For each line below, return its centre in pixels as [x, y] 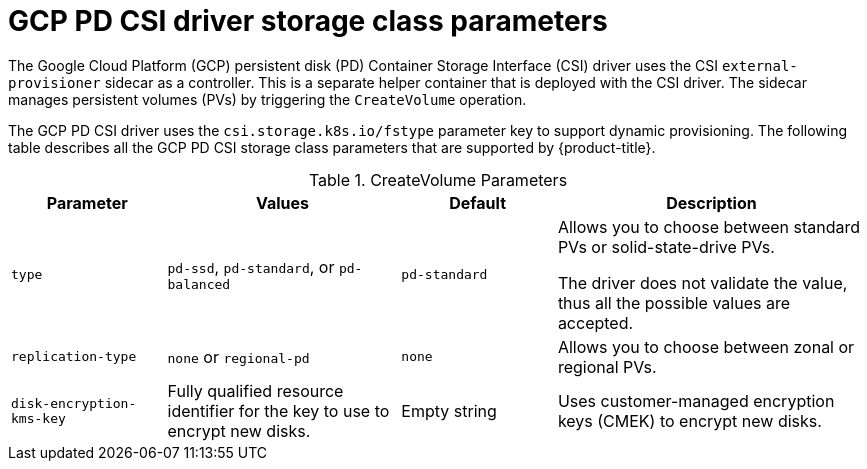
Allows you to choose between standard [709, 226]
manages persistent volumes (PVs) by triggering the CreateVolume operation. [267, 99]
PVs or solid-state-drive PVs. [666, 246]
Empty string [449, 410]
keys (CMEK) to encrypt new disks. [689, 420]
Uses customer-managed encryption [696, 400]
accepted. [595, 322]
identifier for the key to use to [278, 410]
